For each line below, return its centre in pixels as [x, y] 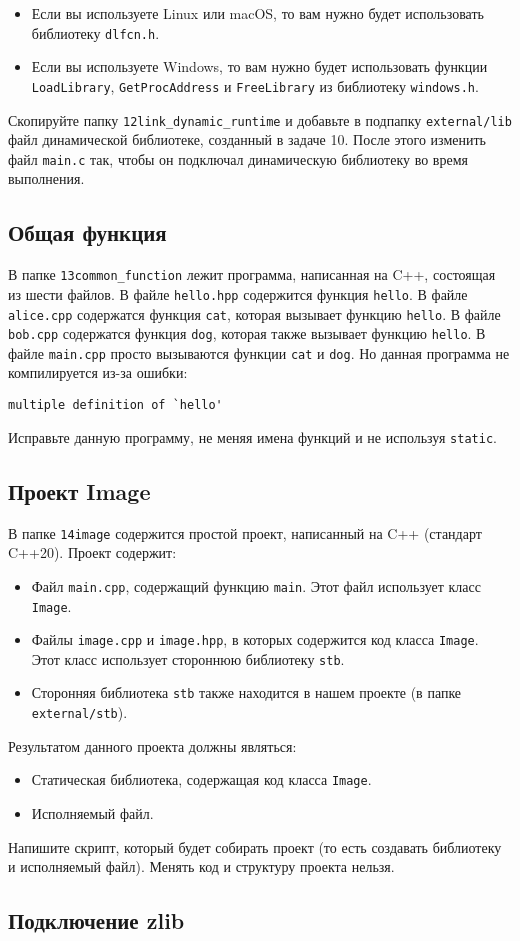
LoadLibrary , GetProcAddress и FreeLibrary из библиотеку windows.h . [255, 85]
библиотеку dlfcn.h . [95, 32]
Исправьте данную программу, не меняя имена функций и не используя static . [252, 436]
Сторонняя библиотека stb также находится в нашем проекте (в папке [246, 692]
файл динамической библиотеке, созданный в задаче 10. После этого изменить [247, 139]
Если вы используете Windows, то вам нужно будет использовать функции [259, 66]
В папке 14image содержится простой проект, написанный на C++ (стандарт [245, 532]
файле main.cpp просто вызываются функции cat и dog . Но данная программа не [259, 352]
